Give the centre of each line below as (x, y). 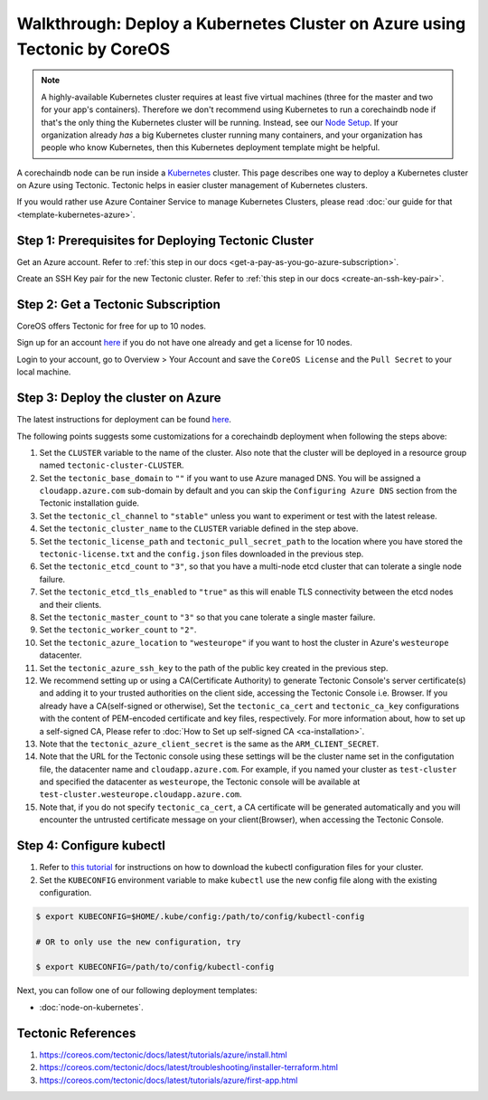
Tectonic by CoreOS (94, 49)
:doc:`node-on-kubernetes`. (91, 1007)
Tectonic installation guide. (89, 503)
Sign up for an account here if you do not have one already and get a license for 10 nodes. (184, 343)
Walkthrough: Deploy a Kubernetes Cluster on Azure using (241, 24)
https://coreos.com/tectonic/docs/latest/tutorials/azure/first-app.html (169, 1080)
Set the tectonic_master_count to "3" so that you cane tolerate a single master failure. (207, 617)
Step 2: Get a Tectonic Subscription (119, 304)
